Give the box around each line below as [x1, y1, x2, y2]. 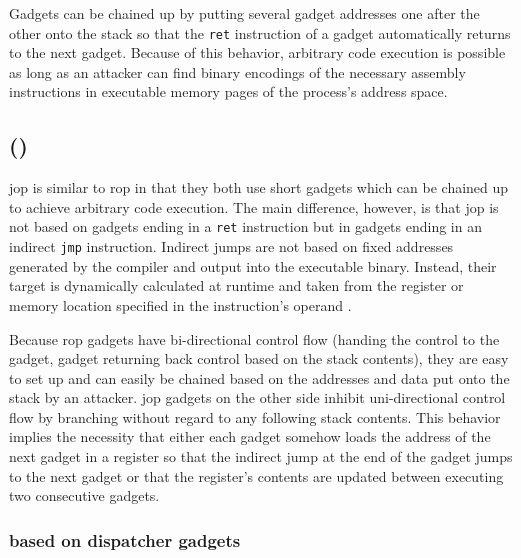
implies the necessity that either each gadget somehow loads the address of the [9, 426, 491, 447]
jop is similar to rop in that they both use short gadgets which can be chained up [9, 177, 509, 198]
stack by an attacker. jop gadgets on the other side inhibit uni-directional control [9, 387, 506, 408]
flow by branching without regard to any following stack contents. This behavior [9, 406, 501, 427]
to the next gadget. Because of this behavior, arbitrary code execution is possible [9, 42, 506, 63]
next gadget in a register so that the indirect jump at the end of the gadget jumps [9, 446, 513, 467]
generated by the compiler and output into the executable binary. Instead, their [9, 255, 497, 276]
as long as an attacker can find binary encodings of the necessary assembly [9, 61, 466, 82]
